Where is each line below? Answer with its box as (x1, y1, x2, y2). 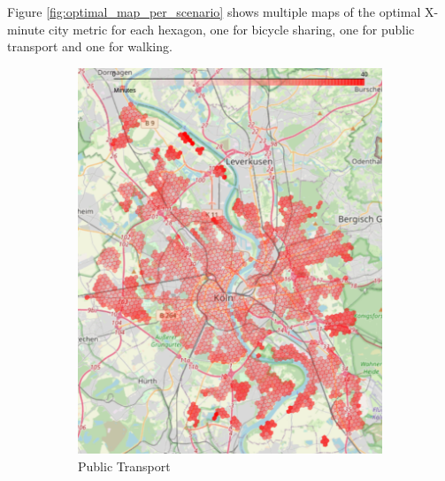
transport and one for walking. (7, 37, 173, 56)
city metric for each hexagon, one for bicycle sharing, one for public (49, 19, 415, 38)
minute (7, 19, 45, 38)
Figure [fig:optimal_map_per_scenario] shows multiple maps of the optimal (7, 3, 421, 20)
